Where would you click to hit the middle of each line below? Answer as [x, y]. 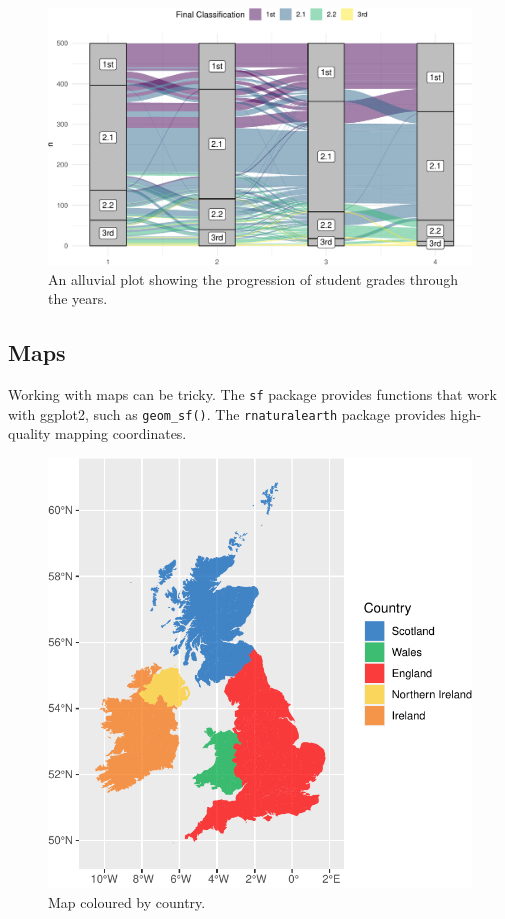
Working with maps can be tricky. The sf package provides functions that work [252, 394]
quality [29, 433]
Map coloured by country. [127, 902]
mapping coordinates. [121, 433]
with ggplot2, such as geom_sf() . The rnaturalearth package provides [227, 413]
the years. [78, 298]
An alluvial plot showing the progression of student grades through [253, 278]
